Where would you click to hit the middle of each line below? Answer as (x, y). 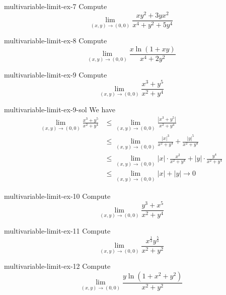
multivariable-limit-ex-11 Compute (57, 231)
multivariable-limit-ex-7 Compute (56, 6)
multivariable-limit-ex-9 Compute (56, 74)
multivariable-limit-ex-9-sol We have (60, 109)
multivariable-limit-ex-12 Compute (57, 266)
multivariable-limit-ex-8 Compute (56, 41)
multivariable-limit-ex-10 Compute (57, 196)
